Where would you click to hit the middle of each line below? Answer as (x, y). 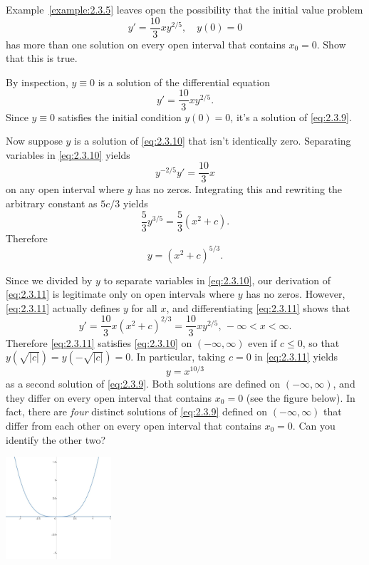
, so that (321, 342)
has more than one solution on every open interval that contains (146, 44)
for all (144, 307)
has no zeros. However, (296, 294)
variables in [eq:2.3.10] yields (68, 154)
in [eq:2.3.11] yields (296, 357)
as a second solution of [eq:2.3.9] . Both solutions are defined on (143, 384)
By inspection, (37, 82)
